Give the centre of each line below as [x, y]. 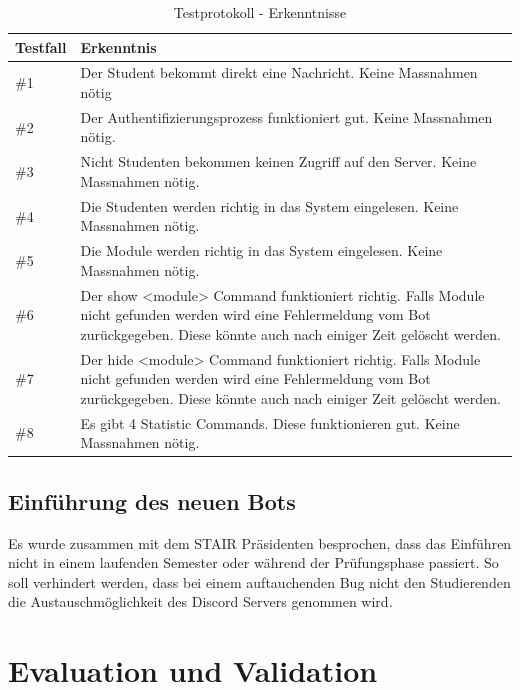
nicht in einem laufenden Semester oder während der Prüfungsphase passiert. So [253, 562]
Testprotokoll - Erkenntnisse [260, 12]
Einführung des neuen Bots [152, 500]
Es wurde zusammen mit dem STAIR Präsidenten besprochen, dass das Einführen [260, 542]
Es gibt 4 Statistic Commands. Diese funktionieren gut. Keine [270, 422]
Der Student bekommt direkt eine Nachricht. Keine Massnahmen [279, 72]
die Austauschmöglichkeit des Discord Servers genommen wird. [200, 601]
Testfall [41, 46]
